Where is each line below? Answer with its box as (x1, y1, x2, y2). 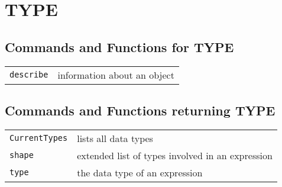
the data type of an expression (77, 165, 203, 179)
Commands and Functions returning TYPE (5, 101, 275, 119)
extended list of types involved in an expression (77, 148, 273, 162)
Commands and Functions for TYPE (5, 37, 234, 56)
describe (9, 70, 48, 80)
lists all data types (77, 131, 153, 145)
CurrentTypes (9, 133, 68, 143)
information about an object (57, 67, 174, 82)
